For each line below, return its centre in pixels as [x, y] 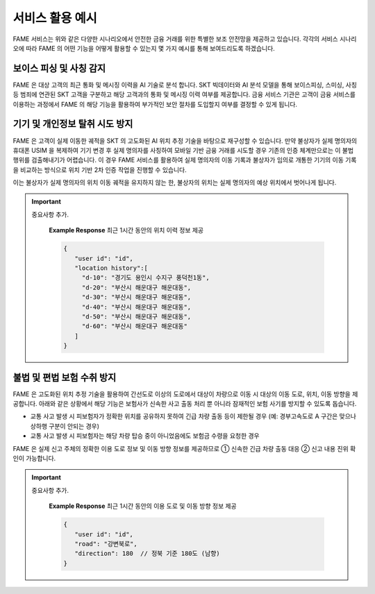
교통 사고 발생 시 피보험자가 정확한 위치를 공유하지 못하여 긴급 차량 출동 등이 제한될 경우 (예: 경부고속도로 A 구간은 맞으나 [193, 416]
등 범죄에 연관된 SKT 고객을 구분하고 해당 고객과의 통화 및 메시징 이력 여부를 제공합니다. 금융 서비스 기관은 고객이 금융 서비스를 [184, 94]
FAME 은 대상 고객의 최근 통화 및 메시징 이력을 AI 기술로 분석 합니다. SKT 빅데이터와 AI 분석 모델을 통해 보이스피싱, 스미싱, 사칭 [185, 85]
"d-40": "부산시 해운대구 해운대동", [136, 307]
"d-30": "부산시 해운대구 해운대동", [136, 297]
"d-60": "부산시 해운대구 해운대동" [134, 326]
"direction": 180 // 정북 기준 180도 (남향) [147, 554]
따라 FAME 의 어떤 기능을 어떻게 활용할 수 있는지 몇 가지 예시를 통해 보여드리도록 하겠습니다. [150, 48]
